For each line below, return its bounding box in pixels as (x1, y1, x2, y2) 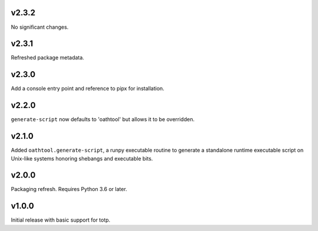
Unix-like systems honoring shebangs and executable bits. (11, 155, 153, 162)
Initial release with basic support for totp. (11, 216, 111, 223)
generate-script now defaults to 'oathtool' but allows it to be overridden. (11, 116, 195, 123)
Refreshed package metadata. (11, 54, 85, 61)
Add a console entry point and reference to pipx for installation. (11, 85, 165, 92)
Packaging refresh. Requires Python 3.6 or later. (11, 186, 128, 193)
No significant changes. (11, 24, 69, 31)
